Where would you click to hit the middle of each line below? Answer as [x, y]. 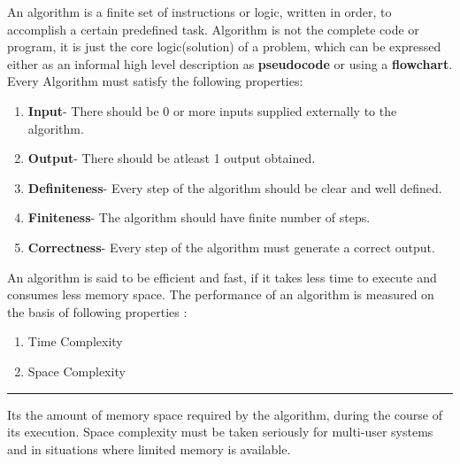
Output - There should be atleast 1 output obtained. [172, 158]
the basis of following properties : [97, 311]
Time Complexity [75, 341]
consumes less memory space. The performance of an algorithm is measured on [221, 294]
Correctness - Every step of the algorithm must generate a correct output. [231, 247]
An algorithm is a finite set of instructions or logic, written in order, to [199, 12]
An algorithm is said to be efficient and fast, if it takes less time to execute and [222, 277]
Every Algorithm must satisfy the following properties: [155, 81]
